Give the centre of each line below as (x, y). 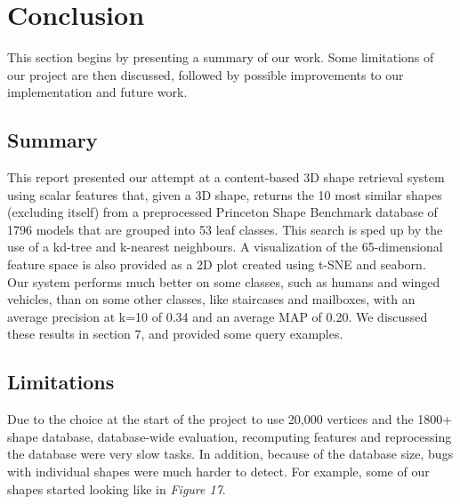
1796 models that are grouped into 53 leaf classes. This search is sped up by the (225, 229)
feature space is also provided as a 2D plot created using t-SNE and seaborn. (217, 264)
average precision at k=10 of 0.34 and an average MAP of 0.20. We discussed (218, 316)
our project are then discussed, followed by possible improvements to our (206, 74)
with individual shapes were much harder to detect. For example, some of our (218, 472)
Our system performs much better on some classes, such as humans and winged (224, 281)
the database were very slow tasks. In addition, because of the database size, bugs (230, 454)
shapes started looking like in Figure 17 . (117, 488)
